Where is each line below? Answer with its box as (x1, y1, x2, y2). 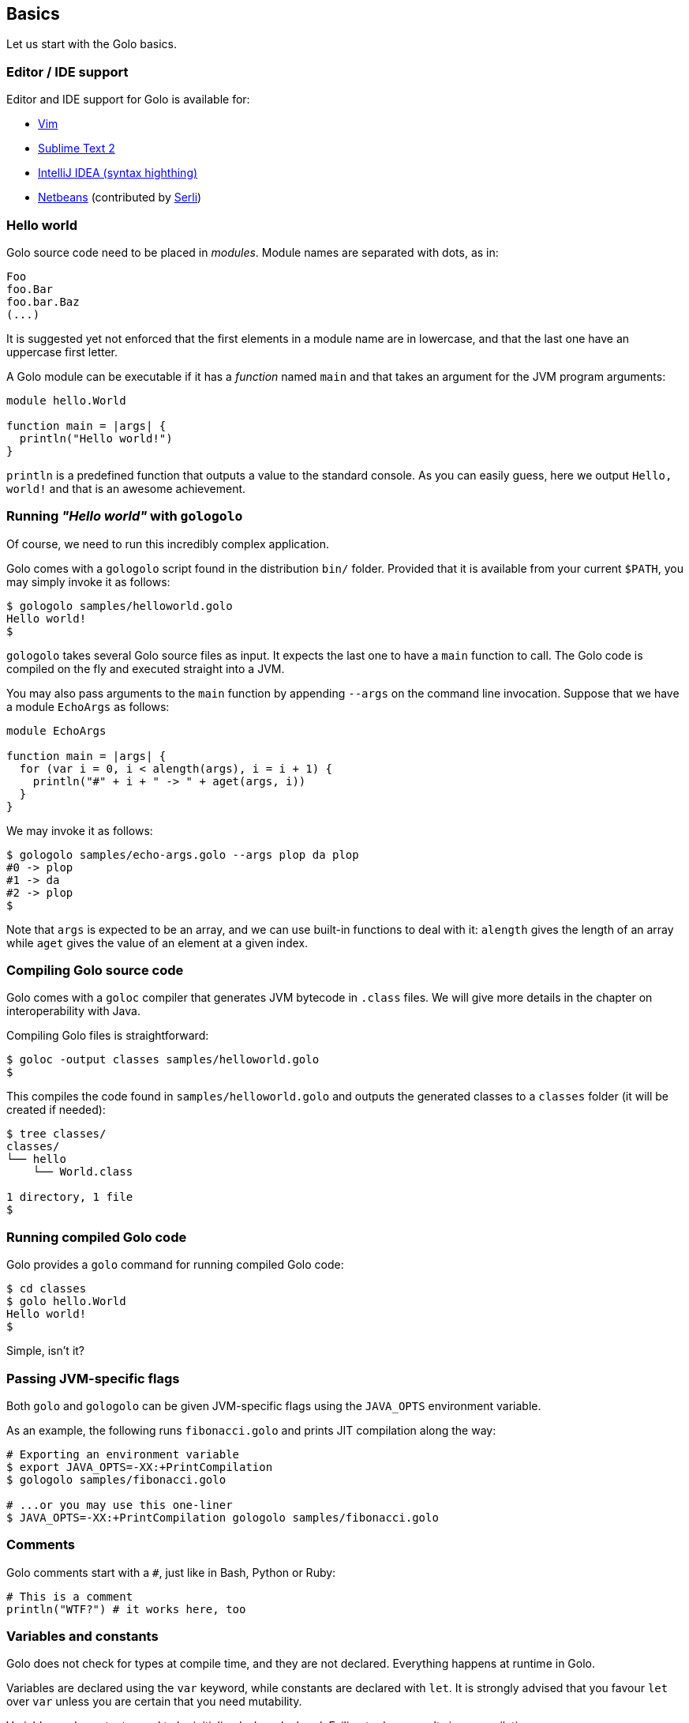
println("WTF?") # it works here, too (6, 1602, 246, 1616)
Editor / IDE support (6, 63, 129, 80)
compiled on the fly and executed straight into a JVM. (6, 661, 285, 675)
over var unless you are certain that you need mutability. (6, 1695, 302, 1709)
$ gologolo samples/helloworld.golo (6, 599, 233, 612)
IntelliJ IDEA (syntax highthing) (38, 166, 198, 180)
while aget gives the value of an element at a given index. (6, 935, 309, 950)
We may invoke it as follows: (6, 823, 153, 837)
